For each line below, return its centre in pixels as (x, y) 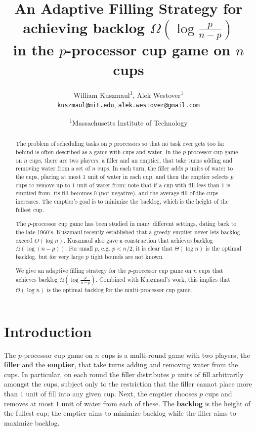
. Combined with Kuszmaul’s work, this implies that (163, 280)
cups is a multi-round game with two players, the (176, 355)
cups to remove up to (43, 185)
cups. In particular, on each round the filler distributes (87, 374)
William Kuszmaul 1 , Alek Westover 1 (128, 94)
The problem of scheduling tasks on (61, 144)
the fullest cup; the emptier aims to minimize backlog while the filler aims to (120, 413)
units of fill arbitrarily (210, 374)
